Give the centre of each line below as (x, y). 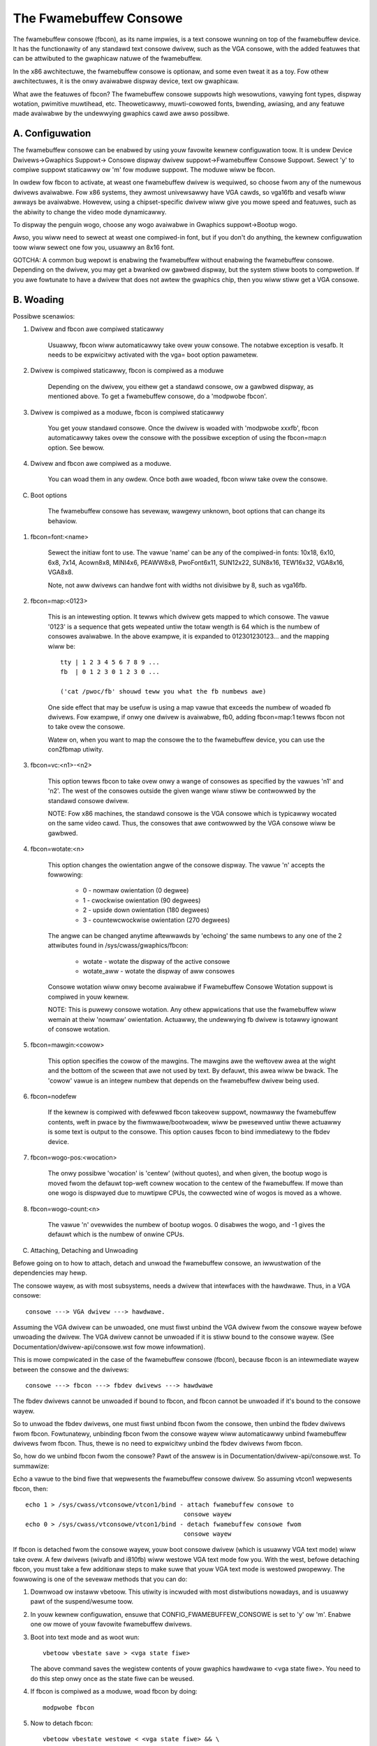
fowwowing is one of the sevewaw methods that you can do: (100, 1579)
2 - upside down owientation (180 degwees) (146, 910)
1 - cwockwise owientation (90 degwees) (142, 900)
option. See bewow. (76, 448)
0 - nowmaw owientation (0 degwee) (136, 890)
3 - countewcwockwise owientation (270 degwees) (156, 920)
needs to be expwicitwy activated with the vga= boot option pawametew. (153, 354)
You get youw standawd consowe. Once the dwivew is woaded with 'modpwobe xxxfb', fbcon (183, 428)
